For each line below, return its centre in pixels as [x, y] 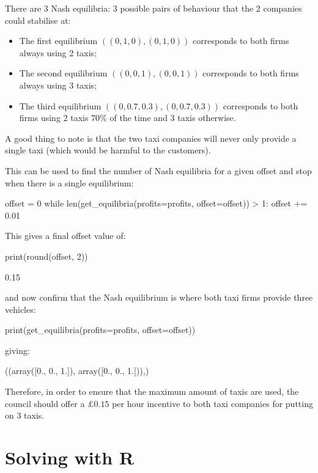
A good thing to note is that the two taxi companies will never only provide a [151, 138]
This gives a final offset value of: [65, 236]
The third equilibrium [60, 105]
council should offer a [45, 403]
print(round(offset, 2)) [46, 256]
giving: [17, 350]
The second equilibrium [63, 73]
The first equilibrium [58, 41]
